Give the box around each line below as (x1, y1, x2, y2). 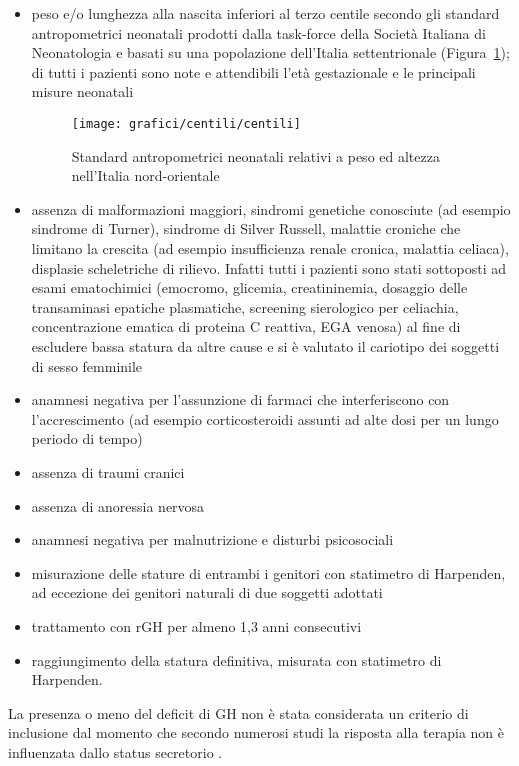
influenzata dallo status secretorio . (8, 741, 223, 762)
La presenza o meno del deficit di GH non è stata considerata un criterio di (8, 702, 469, 723)
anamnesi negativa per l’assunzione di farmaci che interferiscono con (31, 389, 450, 410)
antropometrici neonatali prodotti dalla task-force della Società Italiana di (31, 22, 486, 43)
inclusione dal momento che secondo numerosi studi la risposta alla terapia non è (8, 722, 505, 743)
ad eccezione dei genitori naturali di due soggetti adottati (31, 582, 383, 603)
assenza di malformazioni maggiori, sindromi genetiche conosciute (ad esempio (31, 198, 511, 219)
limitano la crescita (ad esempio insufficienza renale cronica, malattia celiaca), (31, 238, 509, 258)
